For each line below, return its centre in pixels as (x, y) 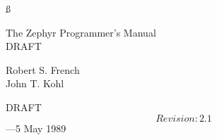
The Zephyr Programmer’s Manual (81, 32)
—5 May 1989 (36, 128)
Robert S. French (43, 69)
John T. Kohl (35, 83)
